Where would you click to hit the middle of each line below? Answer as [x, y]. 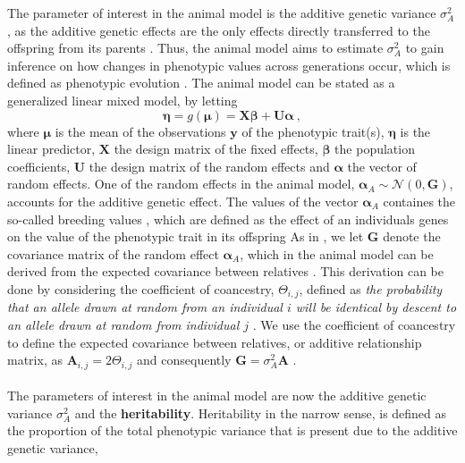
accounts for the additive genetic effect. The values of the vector [183, 201]
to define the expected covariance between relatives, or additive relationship [215, 342]
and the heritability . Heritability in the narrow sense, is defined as [261, 412]
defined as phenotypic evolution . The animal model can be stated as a [201, 83]
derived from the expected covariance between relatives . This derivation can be [225, 271]
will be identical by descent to [376, 307]
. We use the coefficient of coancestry [354, 324]
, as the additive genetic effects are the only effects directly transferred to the [219, 30]
